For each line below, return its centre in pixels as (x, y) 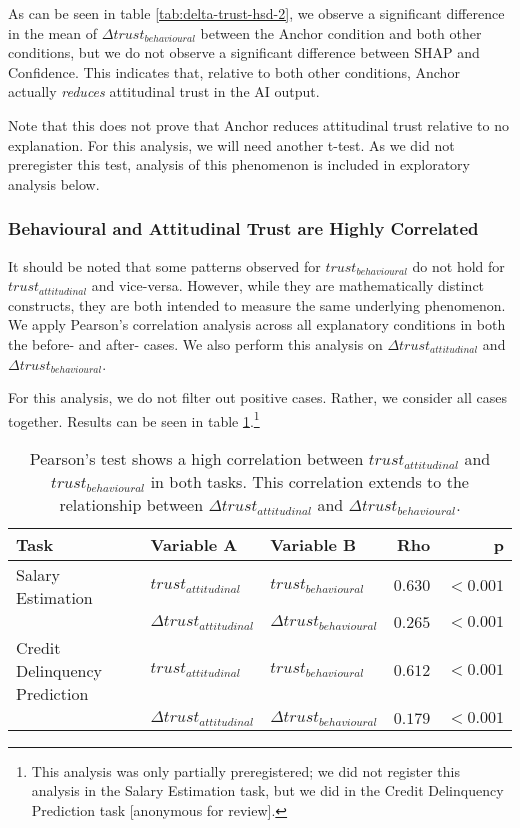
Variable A (194, 544)
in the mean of (53, 32)
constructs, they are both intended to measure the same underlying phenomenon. (257, 304)
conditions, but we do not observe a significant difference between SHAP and (244, 52)
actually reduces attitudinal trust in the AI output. (164, 91)
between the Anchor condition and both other (341, 32)
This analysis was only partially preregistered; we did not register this (245, 770)
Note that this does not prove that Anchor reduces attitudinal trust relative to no (259, 124)
